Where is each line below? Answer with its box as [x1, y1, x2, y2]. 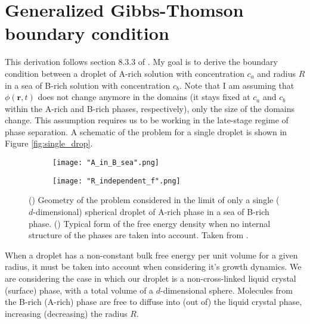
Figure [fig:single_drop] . [5, 137, 93, 149]
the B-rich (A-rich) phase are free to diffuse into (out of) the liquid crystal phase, [5, 295, 302, 308]
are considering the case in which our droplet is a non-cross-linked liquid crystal [5, 272, 296, 284]
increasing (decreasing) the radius [5, 307, 128, 319]
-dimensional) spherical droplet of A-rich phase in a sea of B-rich [33, 205, 269, 217]
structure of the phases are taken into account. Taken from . [29, 229, 249, 241]
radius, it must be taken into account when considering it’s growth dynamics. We [5, 260, 302, 273]
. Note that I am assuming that [179, 79, 294, 91]
